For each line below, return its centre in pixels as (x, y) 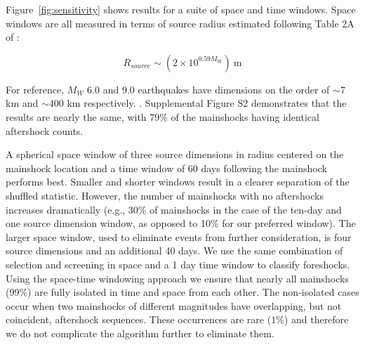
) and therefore (316, 319)
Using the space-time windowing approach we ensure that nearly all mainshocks (177, 278)
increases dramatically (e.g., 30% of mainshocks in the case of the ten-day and (174, 209)
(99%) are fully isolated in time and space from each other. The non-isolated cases (182, 292)
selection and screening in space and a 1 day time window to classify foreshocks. (178, 264)
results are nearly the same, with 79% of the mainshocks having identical (162, 116)
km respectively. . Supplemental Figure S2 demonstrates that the (207, 103)
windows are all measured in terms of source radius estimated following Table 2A (180, 23)
